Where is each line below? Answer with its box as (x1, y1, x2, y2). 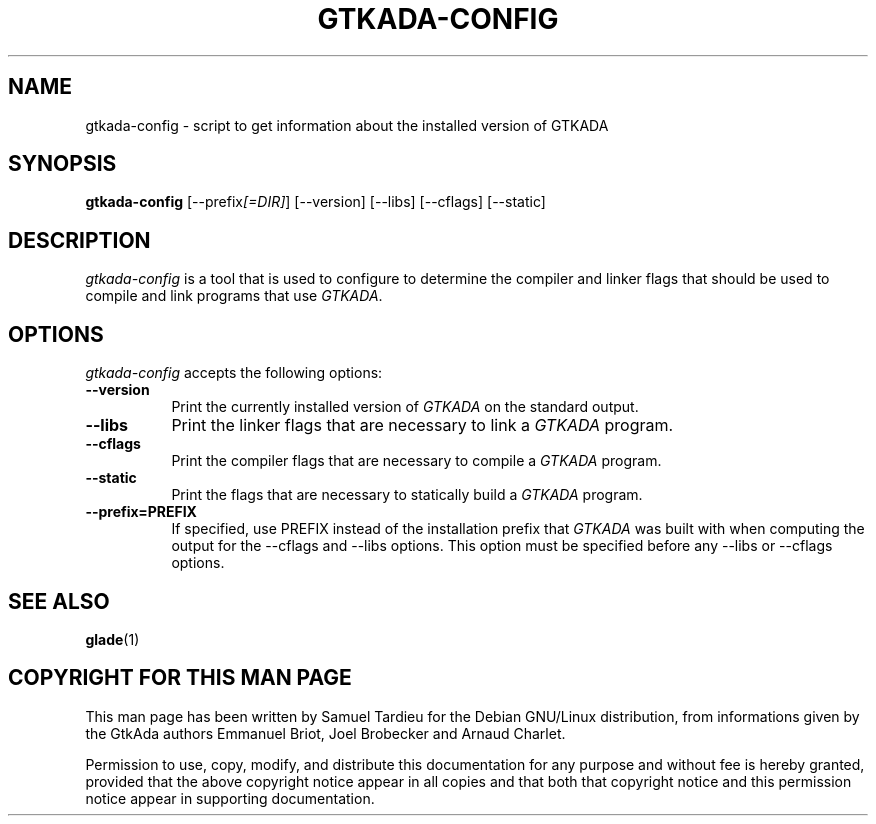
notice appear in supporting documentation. (85, 789, 375, 807)
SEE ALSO (8, 588, 110, 614)
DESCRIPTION (8, 227, 151, 253)
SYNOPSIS (8, 151, 117, 177)
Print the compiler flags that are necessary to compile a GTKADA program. (171, 452, 662, 470)
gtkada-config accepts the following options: (85, 364, 383, 382)
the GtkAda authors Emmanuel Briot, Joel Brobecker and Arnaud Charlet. (85, 724, 566, 742)
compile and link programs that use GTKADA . (85, 287, 383, 305)
